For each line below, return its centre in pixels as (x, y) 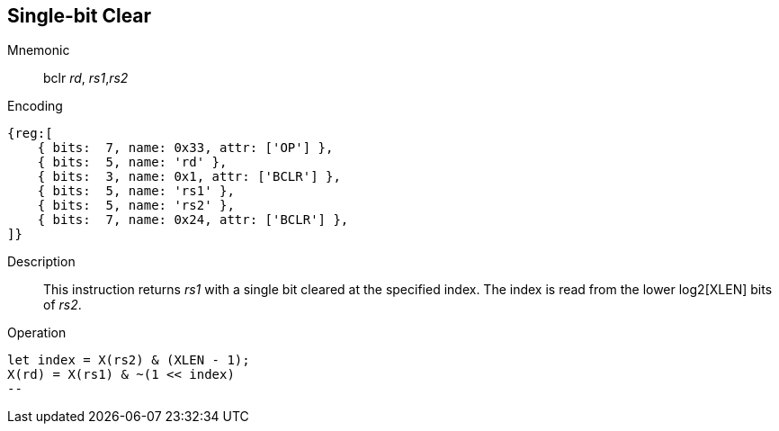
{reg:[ (30, 134)
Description (41, 262)
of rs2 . (63, 305)
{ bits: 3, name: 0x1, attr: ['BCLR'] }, (189, 177)
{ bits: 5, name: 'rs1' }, (136, 191)
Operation (37, 333)
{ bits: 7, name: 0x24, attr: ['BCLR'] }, (193, 220)
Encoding (35, 106)
